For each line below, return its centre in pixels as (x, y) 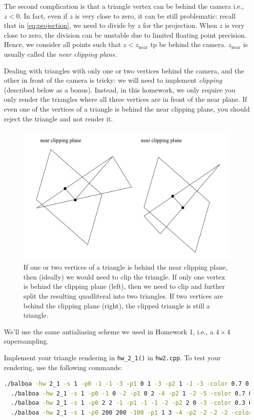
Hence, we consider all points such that (63, 44)
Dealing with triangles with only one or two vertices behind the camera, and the (124, 70)
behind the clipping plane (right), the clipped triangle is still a (117, 305)
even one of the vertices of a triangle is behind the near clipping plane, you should (127, 108)
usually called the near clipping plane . (61, 54)
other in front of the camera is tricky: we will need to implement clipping (113, 80)
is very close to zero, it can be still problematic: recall (155, 15)
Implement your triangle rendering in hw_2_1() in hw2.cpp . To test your (113, 357)
